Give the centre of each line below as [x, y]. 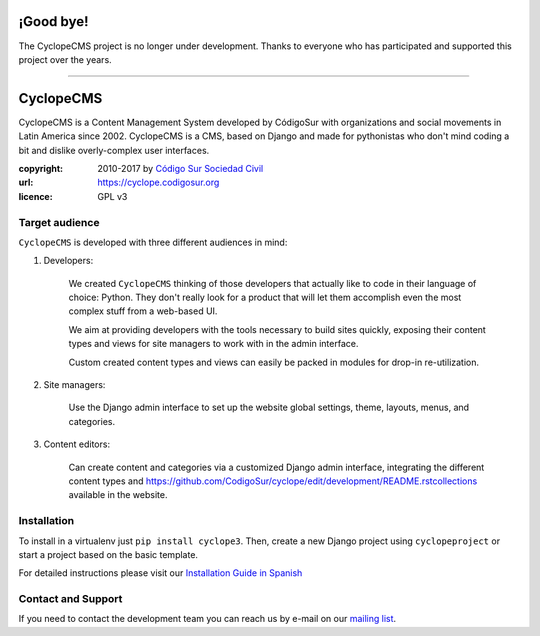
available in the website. [118, 495]
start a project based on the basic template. [108, 554]
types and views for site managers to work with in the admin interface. [213, 344]
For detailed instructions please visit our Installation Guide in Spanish [160, 573]
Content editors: [76, 444]
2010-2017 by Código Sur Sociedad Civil [180, 168]
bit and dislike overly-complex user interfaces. [114, 150]
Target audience [59, 222]
